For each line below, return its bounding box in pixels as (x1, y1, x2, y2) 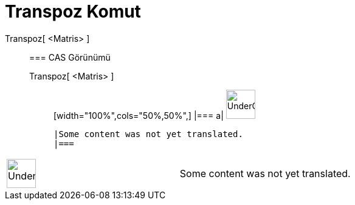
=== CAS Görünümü (29, 52, 111, 62)
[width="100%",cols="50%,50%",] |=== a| (53, 110, 224, 121)
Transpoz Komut (5, 1, 141, 22)
